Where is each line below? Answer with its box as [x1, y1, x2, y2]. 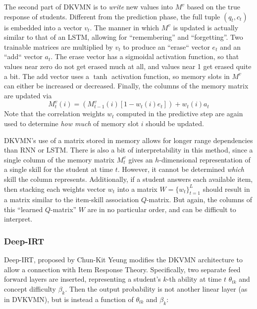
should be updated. [146, 118, 204, 128]
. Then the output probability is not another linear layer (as [65, 284, 248, 294]
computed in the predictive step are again [116, 108, 243, 119]
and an [220, 41, 241, 52]
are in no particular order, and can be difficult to [87, 204, 236, 214]
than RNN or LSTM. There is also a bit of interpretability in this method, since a [4, 145, 253, 155]
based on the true [187, 1, 240, 11]
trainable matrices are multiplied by [4, 41, 113, 52]
